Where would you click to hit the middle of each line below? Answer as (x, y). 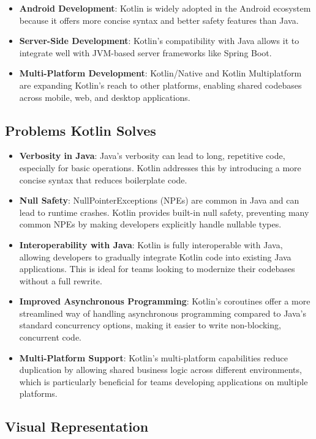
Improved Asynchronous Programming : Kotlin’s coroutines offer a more (165, 301)
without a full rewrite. (61, 280)
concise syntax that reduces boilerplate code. (103, 179)
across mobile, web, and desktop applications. (105, 97)
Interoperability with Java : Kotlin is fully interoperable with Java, (151, 244)
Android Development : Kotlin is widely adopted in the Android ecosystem (165, 8)
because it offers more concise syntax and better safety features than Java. (159, 20)
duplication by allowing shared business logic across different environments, (160, 370)
